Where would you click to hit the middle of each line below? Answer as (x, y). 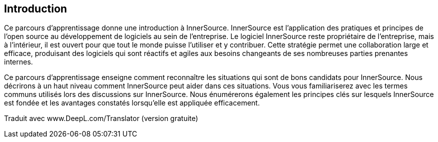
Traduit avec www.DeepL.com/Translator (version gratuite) (101, 118)
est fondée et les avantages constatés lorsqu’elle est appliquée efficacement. (132, 103)
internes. (19, 62)
